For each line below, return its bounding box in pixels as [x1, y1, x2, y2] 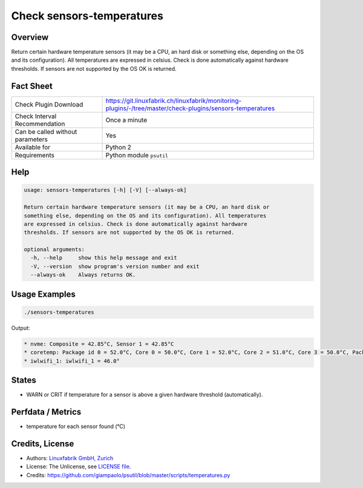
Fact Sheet [11, 81, 53, 91]
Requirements [15, 151, 54, 159]
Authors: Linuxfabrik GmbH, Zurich [26, 454, 114, 461]
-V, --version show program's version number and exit [30, 263, 200, 269]
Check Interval [15, 112, 57, 120]
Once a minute [105, 116, 148, 124]
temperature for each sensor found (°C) [26, 423, 126, 430]
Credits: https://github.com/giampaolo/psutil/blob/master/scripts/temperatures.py [26, 471, 231, 478]
